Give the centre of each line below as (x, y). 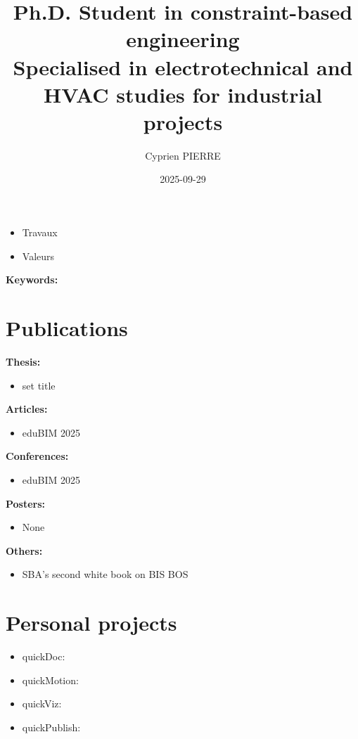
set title (39, 385)
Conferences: (37, 456)
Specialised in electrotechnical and (183, 66)
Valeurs (38, 256)
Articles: (27, 409)
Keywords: (32, 279)
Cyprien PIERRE (183, 155)
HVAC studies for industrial (183, 94)
